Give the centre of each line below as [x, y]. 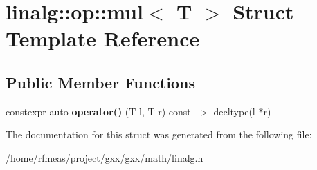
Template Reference [103, 38]
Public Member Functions [100, 82]
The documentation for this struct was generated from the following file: [159, 134]
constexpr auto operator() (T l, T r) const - [102, 111]
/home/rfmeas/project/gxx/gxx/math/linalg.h [105, 157]
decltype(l [234, 111]
